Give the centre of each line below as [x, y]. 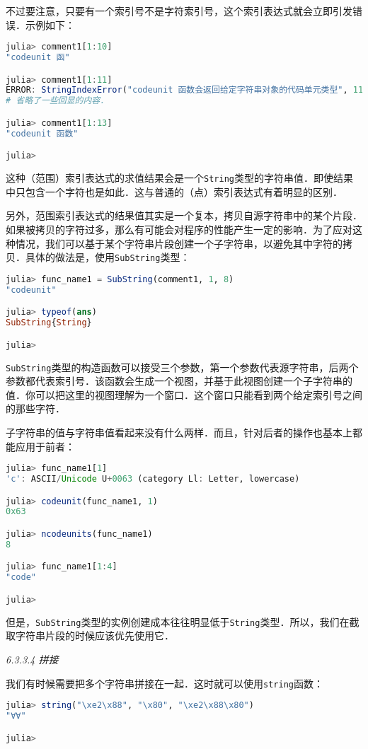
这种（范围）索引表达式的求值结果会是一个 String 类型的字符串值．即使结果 [179, 178]
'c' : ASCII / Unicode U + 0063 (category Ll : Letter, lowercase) [153, 479]
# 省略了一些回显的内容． [57, 101]
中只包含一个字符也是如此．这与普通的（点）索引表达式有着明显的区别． [174, 191]
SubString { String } [49, 323]
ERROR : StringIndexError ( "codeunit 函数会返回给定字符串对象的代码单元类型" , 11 [185, 90]
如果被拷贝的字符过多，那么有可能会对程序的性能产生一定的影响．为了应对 [179, 229]
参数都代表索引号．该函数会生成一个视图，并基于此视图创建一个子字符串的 [179, 381]
